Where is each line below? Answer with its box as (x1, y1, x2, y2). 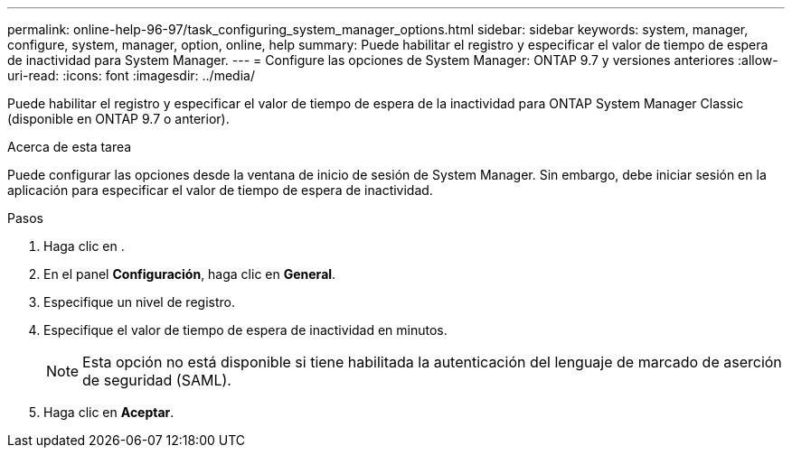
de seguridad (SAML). (82, 371, 231, 389)
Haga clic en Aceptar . (43, 404, 174, 420)
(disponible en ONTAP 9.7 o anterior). (7, 111, 230, 126)
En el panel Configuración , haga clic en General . (43, 266, 336, 282)
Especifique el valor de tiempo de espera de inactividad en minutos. (43, 322, 448, 338)
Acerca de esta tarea (7, 139, 132, 154)
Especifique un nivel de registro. (43, 294, 235, 310)
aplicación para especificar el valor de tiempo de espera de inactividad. (7, 182, 433, 198)
